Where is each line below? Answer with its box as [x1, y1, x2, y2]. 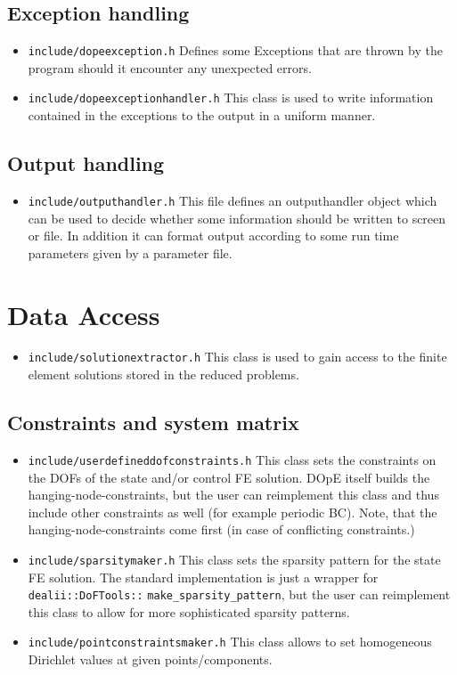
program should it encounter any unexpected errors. [28, 58, 312, 77]
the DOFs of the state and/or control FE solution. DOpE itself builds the [28, 468, 430, 486]
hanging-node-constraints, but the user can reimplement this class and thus [28, 485, 439, 504]
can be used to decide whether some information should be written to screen [28, 208, 446, 227]
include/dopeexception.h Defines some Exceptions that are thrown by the [28, 41, 443, 60]
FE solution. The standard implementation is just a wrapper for [28, 567, 379, 586]
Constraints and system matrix [7, 409, 299, 436]
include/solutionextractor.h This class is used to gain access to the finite [28, 347, 447, 366]
